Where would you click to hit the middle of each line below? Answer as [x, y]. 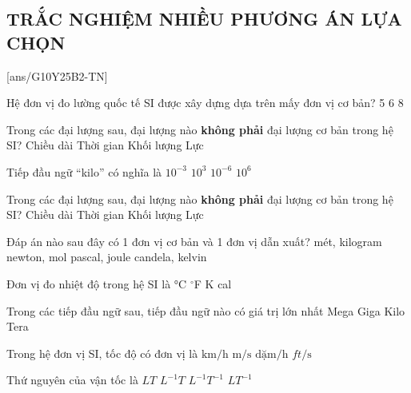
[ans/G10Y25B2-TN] [57, 75]
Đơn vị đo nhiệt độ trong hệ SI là [89, 283]
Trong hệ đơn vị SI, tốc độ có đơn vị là [102, 353]
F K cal [213, 283]
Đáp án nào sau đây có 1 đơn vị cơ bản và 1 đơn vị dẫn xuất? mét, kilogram [194, 241]
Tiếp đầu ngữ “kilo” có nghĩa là [84, 171]
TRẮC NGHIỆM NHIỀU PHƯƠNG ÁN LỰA [204, 19]
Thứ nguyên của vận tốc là [72, 380]
